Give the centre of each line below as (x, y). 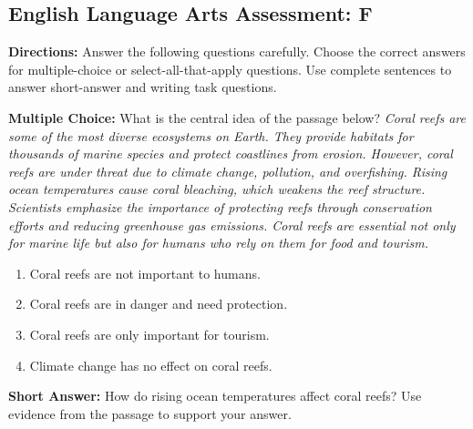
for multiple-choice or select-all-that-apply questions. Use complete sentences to (230, 69)
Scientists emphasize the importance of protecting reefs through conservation (220, 206)
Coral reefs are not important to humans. (145, 273)
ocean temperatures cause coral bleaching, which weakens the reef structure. (217, 189)
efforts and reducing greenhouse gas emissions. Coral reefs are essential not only (232, 225)
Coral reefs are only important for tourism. (149, 334)
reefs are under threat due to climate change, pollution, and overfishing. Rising (228, 171)
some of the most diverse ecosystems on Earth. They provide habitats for (211, 135)
